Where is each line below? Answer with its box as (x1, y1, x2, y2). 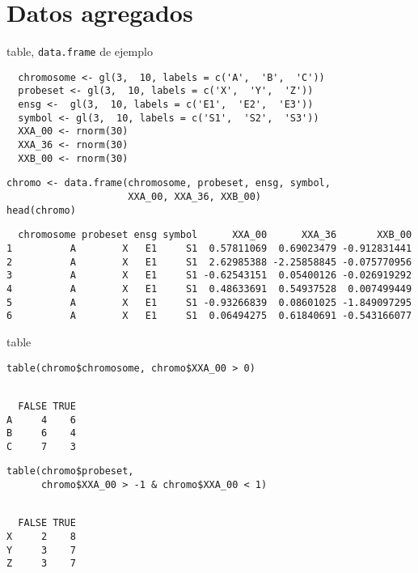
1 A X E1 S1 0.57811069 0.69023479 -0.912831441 (6, 243, 412, 254)
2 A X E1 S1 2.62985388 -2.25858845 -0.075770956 (6, 256, 412, 268)
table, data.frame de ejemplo (6, 43, 153, 60)
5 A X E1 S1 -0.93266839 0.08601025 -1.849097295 (6, 296, 412, 308)
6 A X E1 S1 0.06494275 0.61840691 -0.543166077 (6, 310, 412, 322)
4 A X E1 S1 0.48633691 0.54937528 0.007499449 (6, 282, 412, 295)
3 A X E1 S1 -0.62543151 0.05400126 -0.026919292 (6, 270, 412, 282)
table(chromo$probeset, (6, 465, 134, 477)
